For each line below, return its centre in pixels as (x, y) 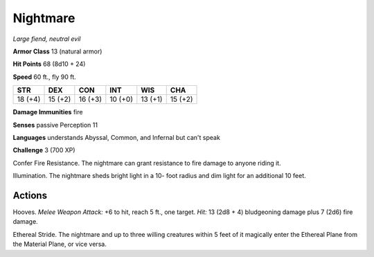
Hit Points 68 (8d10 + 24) (49, 64)
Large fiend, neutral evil (47, 39)
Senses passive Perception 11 (55, 125)
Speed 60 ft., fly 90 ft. (44, 77)
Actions (30, 195)
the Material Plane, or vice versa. (60, 244)
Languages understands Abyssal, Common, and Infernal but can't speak (117, 137)
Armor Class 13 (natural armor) (57, 51)
